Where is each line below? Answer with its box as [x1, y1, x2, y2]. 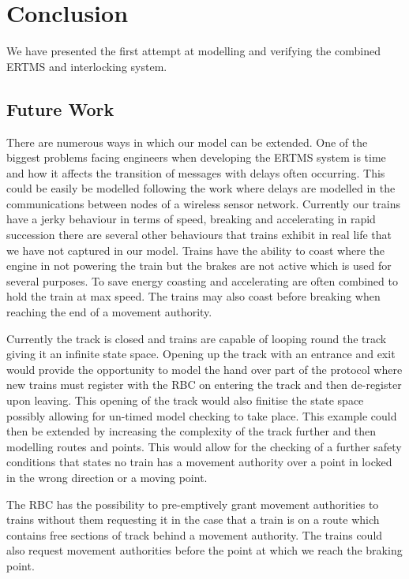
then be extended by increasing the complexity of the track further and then [6, 423, 377, 439]
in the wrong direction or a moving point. [6, 469, 208, 485]
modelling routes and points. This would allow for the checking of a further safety [6, 438, 402, 454]
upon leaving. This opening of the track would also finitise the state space [6, 392, 364, 409]
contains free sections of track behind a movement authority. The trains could [6, 526, 383, 543]
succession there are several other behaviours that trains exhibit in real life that [6, 226, 392, 243]
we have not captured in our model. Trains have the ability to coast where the [6, 241, 385, 258]
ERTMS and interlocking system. [6, 58, 167, 74]
